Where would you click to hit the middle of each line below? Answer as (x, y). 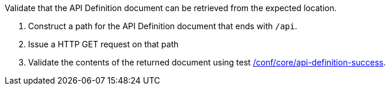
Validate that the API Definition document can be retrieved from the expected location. (171, 8)
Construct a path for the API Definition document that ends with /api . (163, 26)
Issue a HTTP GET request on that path (103, 44)
